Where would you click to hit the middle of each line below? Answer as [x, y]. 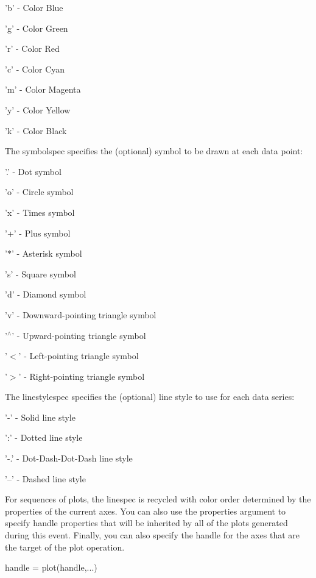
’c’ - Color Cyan [35, 69]
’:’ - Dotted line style [44, 437]
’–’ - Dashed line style [45, 478]
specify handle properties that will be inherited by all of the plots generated [146, 523]
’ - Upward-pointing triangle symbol [79, 335]
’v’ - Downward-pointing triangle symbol [81, 314]
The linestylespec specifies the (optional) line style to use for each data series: [150, 397]
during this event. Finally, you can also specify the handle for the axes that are [153, 535]
